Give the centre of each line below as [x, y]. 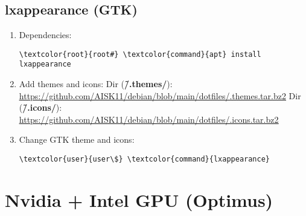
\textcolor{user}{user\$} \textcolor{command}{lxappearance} [145, 159]
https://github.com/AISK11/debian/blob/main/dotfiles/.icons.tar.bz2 [149, 119]
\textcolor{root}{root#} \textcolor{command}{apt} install [140, 54]
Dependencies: [45, 35]
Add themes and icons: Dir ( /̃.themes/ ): [96, 84]
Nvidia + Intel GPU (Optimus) [139, 199]
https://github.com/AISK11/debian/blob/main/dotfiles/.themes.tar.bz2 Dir [160, 95]
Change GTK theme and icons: [77, 139]
